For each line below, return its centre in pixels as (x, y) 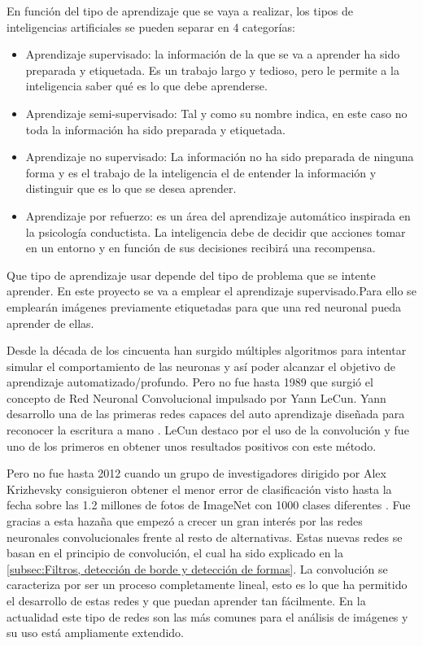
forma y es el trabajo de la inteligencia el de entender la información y (201, 172)
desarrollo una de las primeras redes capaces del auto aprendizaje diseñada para (206, 414)
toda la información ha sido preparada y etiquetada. (155, 129)
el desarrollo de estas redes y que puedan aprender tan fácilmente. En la (186, 600)
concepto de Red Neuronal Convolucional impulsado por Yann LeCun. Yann (196, 397)
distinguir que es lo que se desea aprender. (131, 188)
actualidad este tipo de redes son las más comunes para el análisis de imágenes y (207, 616)
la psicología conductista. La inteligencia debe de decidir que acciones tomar (216, 231)
